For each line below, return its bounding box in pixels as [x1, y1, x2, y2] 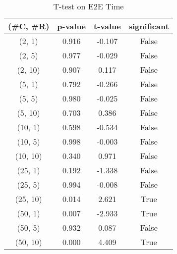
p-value [57, 20, 86, 32]
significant [128, 20, 169, 32]
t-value [94, 20, 121, 32]
